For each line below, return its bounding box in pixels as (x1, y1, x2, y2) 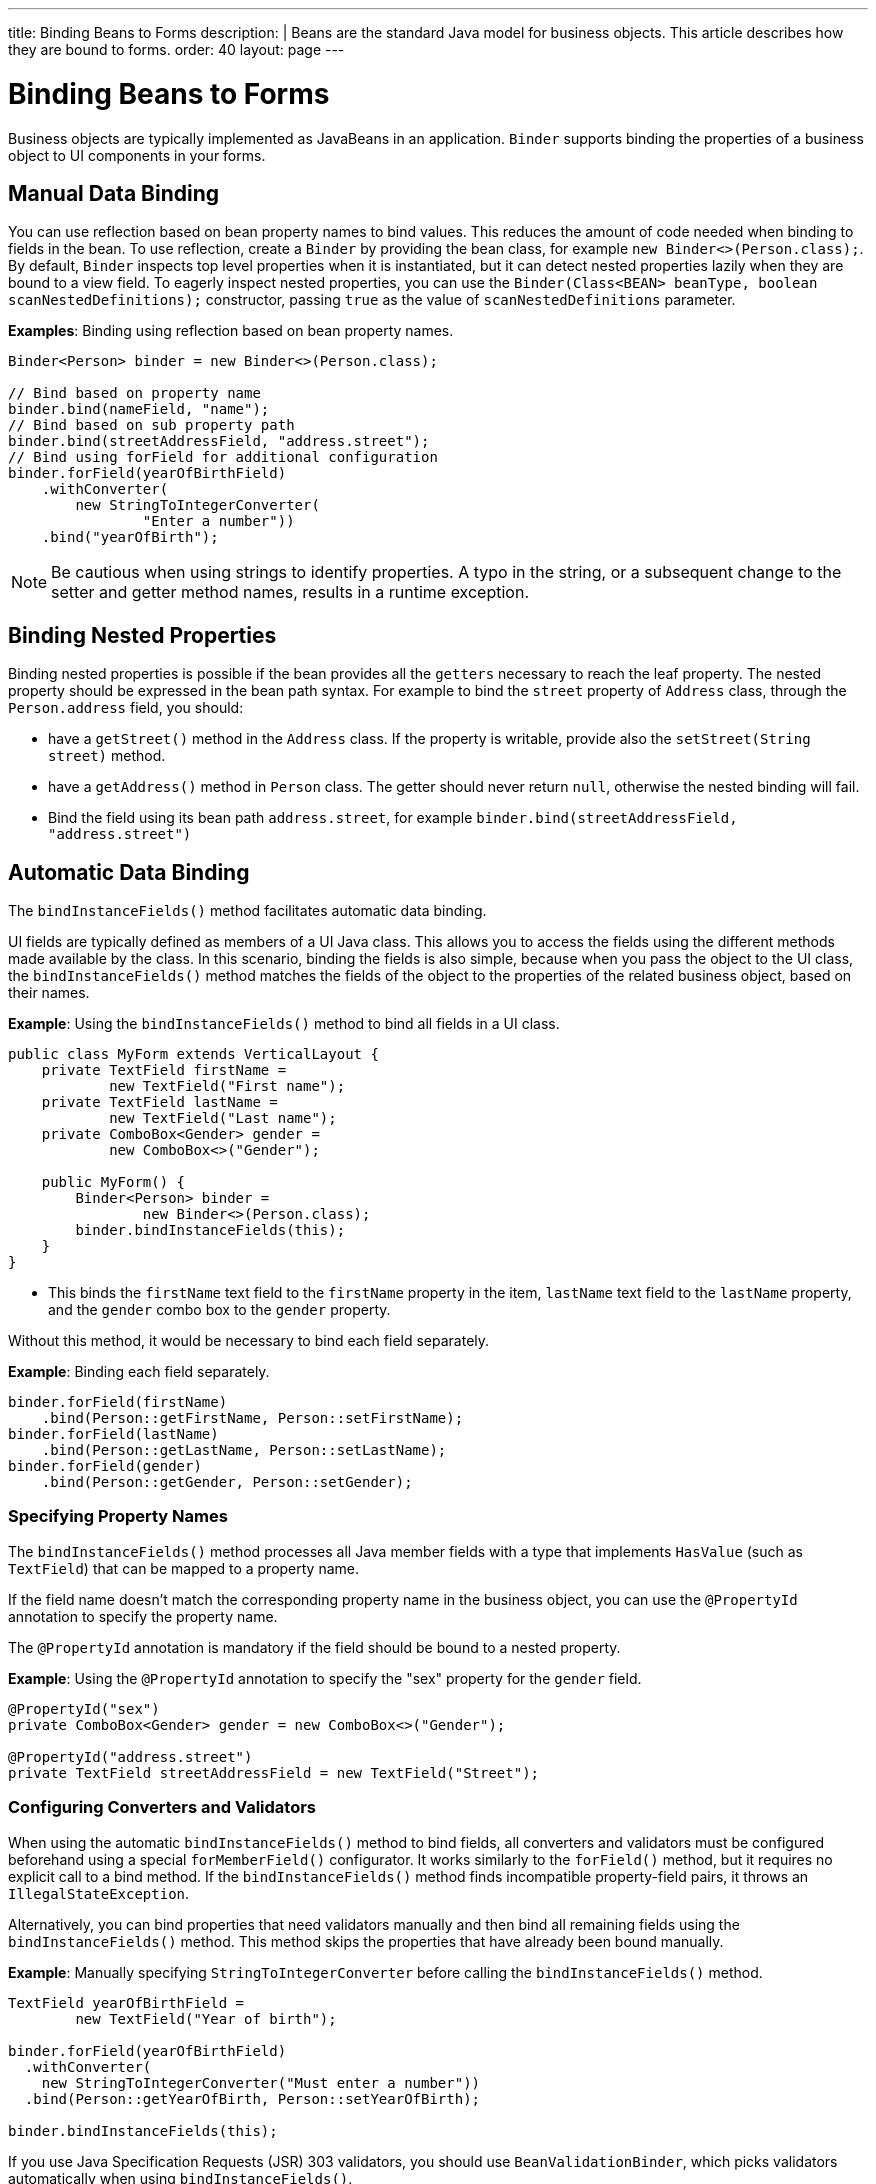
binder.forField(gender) (8, 1458, 202, 1475)
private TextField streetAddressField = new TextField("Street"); (8, 1764, 540, 1781)
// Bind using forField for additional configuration (8, 449, 438, 466)
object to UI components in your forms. (8, 146, 266, 164)
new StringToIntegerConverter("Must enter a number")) (41, 2074, 481, 2091)
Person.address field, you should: (8, 699, 244, 717)
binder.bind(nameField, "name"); (8, 401, 270, 418)
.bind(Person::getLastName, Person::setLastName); (41, 1442, 447, 1459)
